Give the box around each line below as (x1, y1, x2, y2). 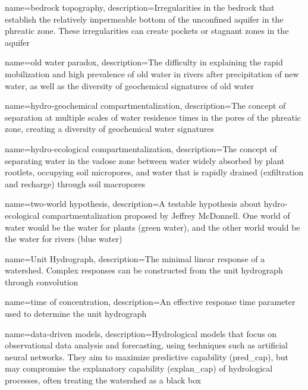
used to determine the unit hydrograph (5, 307, 147, 320)
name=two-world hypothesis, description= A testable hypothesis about (5, 197, 262, 210)
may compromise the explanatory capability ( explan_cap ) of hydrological (5, 362, 273, 375)
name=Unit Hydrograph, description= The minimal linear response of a (5, 252, 265, 265)
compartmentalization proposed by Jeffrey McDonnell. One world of (42, 209, 290, 221)
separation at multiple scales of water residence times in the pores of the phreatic (5, 111, 301, 123)
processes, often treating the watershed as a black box (5, 374, 202, 386)
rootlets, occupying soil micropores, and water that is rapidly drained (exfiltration (5, 166, 304, 178)
